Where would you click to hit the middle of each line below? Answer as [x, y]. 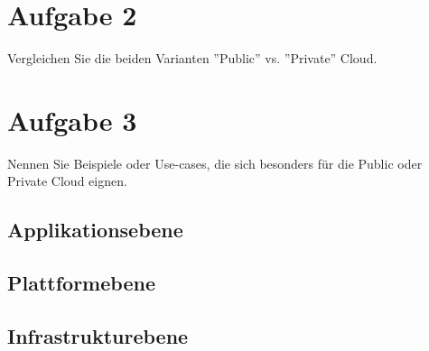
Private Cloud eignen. [67, 181]
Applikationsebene [95, 230]
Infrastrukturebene [98, 335]
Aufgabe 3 [72, 120]
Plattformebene [81, 283]
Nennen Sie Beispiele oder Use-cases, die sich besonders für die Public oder [215, 163]
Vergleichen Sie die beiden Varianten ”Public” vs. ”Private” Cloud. [192, 58]
